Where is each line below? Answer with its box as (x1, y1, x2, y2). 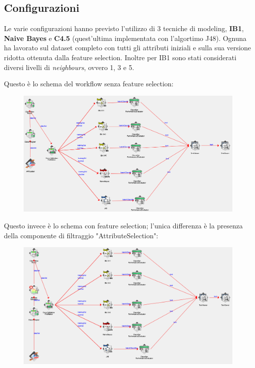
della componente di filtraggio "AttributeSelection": (4, 230, 159, 240)
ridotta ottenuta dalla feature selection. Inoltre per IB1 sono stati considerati (4, 52, 237, 62)
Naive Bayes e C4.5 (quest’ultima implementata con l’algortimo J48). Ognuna (4, 33, 247, 43)
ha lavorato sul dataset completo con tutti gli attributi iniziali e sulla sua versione (4, 42, 251, 53)
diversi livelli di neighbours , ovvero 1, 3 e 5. (4, 62, 134, 72)
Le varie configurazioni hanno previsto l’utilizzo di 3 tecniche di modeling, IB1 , (4, 23, 244, 34)
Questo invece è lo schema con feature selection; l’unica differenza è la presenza (4, 220, 243, 230)
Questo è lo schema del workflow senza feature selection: (4, 78, 174, 89)
